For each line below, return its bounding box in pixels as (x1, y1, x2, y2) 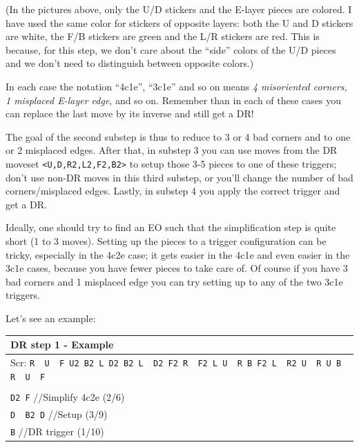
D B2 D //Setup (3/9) (10, 406, 108, 421)
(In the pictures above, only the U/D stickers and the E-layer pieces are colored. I (6, 2, 352, 16)
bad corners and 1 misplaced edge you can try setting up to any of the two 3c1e (6, 274, 343, 288)
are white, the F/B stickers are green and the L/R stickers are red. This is (6, 29, 320, 43)
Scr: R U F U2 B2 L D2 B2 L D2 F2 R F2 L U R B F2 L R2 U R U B (10, 355, 342, 369)
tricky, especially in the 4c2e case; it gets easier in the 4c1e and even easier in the (6, 247, 350, 261)
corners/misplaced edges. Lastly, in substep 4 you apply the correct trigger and (6, 183, 340, 198)
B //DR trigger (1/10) (10, 424, 104, 438)
